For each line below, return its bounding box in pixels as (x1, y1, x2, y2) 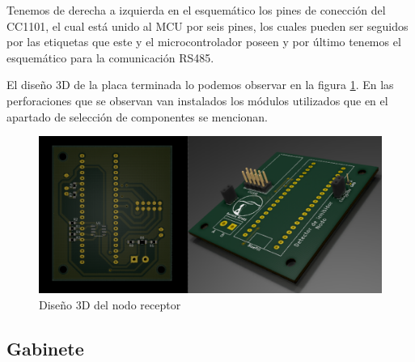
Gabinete (6, 335, 84, 360)
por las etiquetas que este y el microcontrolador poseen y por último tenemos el (6, 33, 401, 50)
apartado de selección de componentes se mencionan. (6, 108, 269, 125)
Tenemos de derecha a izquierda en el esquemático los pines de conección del (6, 2, 386, 18)
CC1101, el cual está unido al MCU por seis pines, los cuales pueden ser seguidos (6, 17, 409, 34)
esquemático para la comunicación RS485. (6, 49, 214, 66)
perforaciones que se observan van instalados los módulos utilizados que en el (6, 92, 388, 109)
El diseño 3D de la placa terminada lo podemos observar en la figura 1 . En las (6, 76, 394, 93)
